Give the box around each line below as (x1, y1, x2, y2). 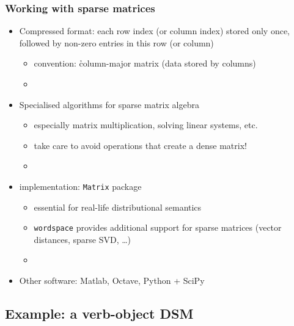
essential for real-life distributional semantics (34, 200, 202, 213)
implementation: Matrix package (19, 179, 142, 192)
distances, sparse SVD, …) (34, 233, 131, 245)
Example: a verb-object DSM (5, 304, 194, 323)
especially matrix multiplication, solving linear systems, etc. (34, 118, 258, 131)
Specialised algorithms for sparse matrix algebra (19, 98, 199, 110)
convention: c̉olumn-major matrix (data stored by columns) (34, 57, 256, 70)
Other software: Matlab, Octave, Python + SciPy (19, 274, 205, 287)
